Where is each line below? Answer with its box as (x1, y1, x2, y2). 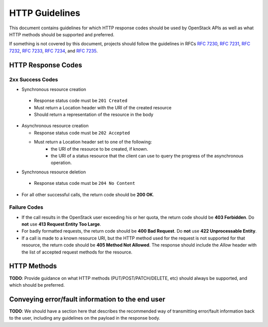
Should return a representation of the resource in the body (34, 112, 154, 118)
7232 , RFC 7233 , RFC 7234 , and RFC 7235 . (9, 48, 98, 54)
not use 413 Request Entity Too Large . (21, 221, 101, 227)
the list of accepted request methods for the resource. (21, 249, 133, 255)
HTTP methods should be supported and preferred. (9, 31, 115, 37)
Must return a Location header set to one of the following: (34, 139, 152, 145)
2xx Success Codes (9, 76, 58, 83)
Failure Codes (9, 204, 44, 211)
